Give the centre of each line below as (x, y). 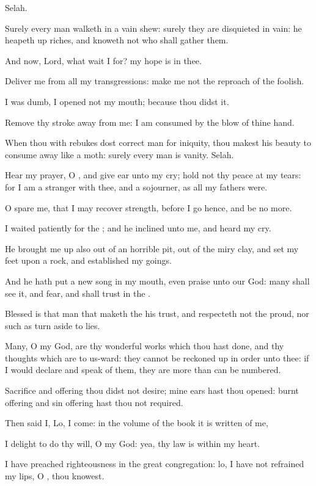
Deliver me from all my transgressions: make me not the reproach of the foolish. (155, 81)
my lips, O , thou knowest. (55, 476)
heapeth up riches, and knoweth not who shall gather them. (117, 40)
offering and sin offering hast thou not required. (94, 402)
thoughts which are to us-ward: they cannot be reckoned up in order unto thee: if (157, 357)
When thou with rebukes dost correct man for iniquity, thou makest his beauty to (158, 143)
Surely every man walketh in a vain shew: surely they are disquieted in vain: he (153, 28)
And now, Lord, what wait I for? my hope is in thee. (103, 60)
